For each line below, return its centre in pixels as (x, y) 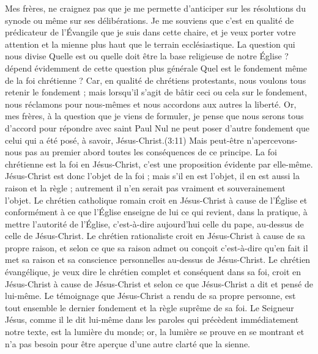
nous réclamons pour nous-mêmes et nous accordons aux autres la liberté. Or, (151, 104)
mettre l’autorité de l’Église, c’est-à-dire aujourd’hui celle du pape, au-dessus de (154, 223)
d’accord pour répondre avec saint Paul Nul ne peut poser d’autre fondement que (157, 127)
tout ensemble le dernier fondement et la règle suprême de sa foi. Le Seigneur (150, 307)
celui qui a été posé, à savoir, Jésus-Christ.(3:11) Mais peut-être (124, 140)
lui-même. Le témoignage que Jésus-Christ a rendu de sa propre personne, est (150, 296)
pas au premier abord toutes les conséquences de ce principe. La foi (151, 152)
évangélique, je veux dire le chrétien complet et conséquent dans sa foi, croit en (153, 272)
